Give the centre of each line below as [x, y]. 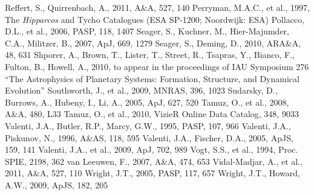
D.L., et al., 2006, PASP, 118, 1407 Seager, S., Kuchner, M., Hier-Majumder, [147, 31]
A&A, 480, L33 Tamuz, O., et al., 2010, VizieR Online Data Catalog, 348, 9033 [152, 114]
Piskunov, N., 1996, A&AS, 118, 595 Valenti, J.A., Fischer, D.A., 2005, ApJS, [149, 137]
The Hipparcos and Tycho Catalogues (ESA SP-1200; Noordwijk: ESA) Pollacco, [155, 19]
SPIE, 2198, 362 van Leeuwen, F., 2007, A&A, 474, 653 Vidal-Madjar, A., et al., [154, 161]
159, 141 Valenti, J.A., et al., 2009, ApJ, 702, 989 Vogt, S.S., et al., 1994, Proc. [152, 149]
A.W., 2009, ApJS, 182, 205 [57, 184]
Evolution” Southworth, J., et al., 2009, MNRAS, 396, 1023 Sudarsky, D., [141, 90]
